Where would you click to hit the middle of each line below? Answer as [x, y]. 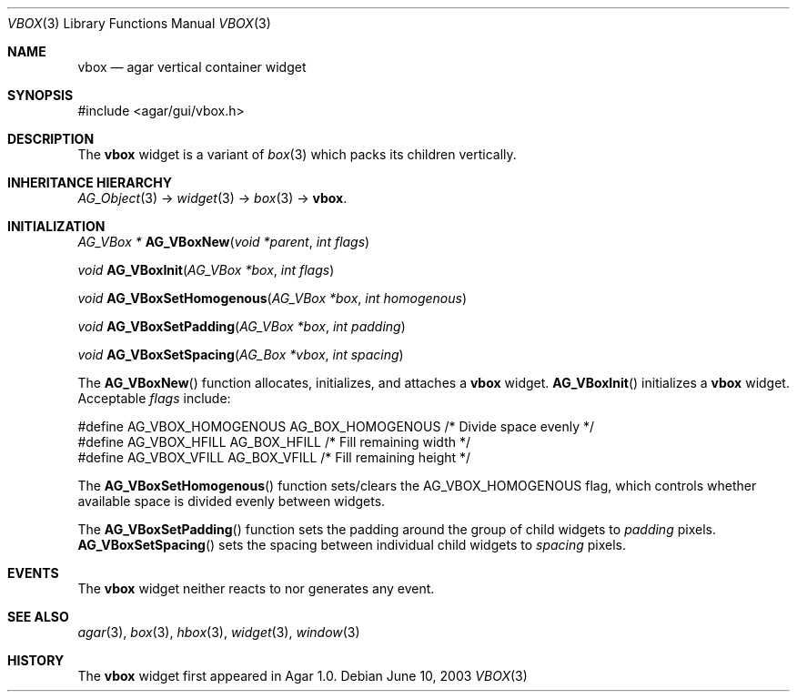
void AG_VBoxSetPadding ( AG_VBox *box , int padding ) [242, 326]
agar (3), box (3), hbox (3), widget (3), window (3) [219, 632]
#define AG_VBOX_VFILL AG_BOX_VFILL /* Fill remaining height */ [274, 457]
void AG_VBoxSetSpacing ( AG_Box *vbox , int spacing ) [241, 355]
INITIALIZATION [56, 226]
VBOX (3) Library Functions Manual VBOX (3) [139, 23]
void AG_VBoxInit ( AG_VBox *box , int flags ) [206, 270]
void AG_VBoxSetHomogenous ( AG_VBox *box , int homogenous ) [272, 298]
